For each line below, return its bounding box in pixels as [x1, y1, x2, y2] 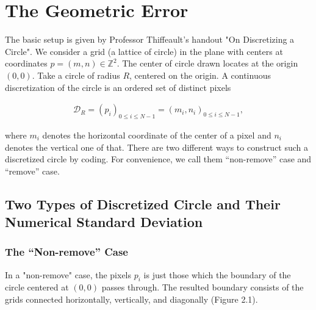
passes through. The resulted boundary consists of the [101, 281, 304, 294]
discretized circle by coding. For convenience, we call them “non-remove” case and [5, 153, 312, 165]
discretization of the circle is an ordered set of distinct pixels [5, 81, 231, 93]
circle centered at [5, 281, 69, 294]
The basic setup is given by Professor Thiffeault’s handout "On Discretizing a [5, 33, 295, 46]
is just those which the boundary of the [143, 268, 291, 281]
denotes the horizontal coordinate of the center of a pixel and [42, 128, 271, 141]
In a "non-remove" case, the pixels [5, 268, 132, 281]
